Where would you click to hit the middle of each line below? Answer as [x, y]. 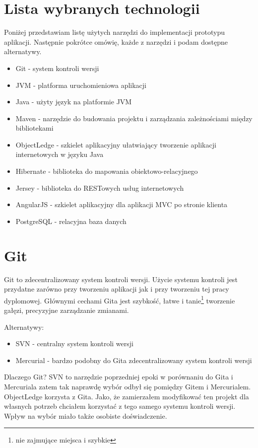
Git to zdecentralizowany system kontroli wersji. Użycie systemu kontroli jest [121, 279]
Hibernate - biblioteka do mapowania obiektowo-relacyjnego [107, 171]
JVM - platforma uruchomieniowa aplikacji [81, 85]
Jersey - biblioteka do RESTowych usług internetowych [100, 187]
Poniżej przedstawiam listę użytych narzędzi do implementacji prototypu [114, 32]
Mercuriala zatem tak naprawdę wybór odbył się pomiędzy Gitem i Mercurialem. [128, 386]
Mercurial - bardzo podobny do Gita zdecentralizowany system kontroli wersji [134, 360]
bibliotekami [34, 128]
